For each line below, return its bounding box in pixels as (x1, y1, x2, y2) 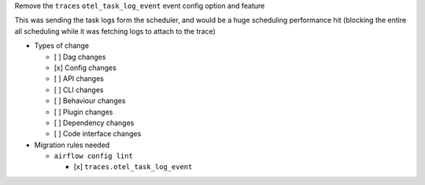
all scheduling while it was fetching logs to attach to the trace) (14, 26, 216, 35)
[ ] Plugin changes (54, 107, 113, 117)
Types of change (34, 41, 90, 50)
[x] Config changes (54, 63, 117, 72)
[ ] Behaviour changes (54, 96, 126, 105)
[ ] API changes (54, 74, 104, 83)
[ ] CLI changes (54, 85, 104, 94)
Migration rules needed (34, 140, 110, 150)
